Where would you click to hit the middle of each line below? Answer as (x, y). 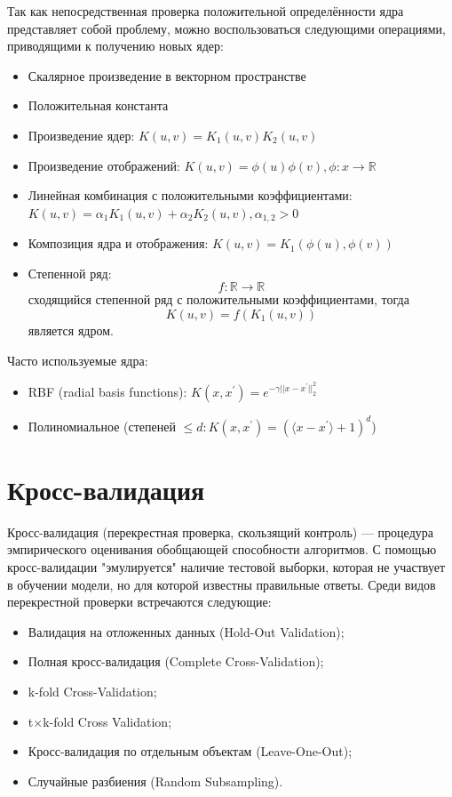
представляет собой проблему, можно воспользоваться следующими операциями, (226, 28)
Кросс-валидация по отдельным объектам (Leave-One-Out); (190, 751)
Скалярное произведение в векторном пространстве (167, 75)
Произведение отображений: (104, 165)
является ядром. (71, 330)
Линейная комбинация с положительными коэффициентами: (190, 195)
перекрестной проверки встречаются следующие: (139, 602)
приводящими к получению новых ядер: (115, 46)
